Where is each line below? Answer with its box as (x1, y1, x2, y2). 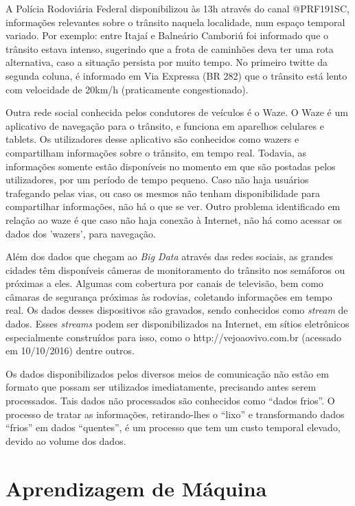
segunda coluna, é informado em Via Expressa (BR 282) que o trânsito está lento (5, 68, 347, 82)
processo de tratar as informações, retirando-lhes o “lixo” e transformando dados (5, 406, 345, 421)
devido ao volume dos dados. (5, 433, 126, 448)
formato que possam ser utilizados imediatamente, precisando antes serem (5, 380, 317, 394)
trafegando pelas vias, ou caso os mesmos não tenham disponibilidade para (5, 185, 320, 200)
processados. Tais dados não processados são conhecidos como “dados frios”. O (5, 393, 335, 408)
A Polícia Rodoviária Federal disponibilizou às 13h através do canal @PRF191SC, (5, 1, 350, 15)
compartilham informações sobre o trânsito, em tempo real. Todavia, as (5, 145, 306, 159)
